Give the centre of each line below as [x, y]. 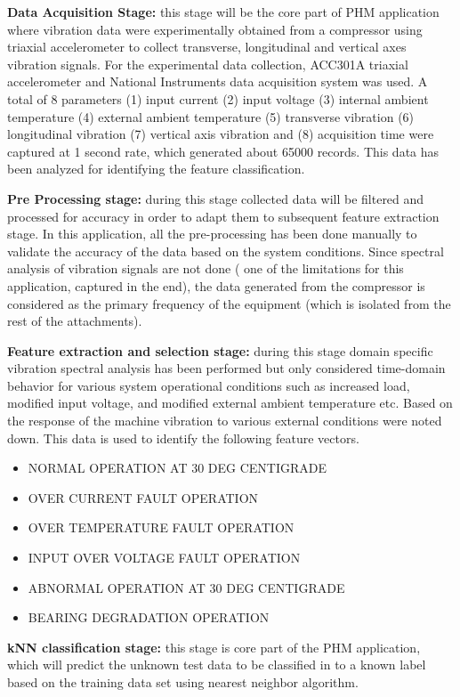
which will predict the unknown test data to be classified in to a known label [217, 665]
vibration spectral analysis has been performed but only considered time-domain [226, 368]
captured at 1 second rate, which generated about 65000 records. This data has [223, 151]
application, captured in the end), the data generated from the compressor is [216, 285]
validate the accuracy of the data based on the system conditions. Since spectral [226, 251]
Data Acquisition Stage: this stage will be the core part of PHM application [223, 12]
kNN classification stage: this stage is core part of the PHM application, [214, 647]
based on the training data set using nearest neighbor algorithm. [183, 682]
